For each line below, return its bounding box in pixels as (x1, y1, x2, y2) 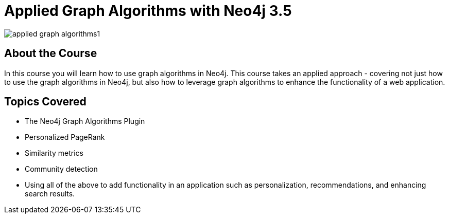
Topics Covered (4, 95, 87, 108)
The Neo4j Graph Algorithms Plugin (25, 117, 145, 126)
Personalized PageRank (25, 133, 105, 142)
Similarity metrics (25, 149, 83, 158)
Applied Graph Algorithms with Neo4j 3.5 (4, 2, 292, 20)
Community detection (25, 165, 98, 174)
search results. (25, 189, 75, 198)
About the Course (4, 47, 97, 60)
